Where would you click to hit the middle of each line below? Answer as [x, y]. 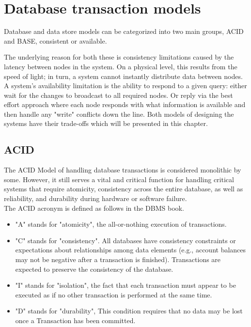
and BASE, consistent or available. [55, 40]
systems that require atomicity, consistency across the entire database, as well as [124, 189]
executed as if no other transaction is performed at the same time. [114, 294]
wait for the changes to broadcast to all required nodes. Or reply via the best [118, 95]
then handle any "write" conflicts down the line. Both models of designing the [119, 114]
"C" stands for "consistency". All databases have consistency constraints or [125, 240]
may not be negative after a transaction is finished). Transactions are [118, 259]
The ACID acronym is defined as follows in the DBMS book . [94, 208]
